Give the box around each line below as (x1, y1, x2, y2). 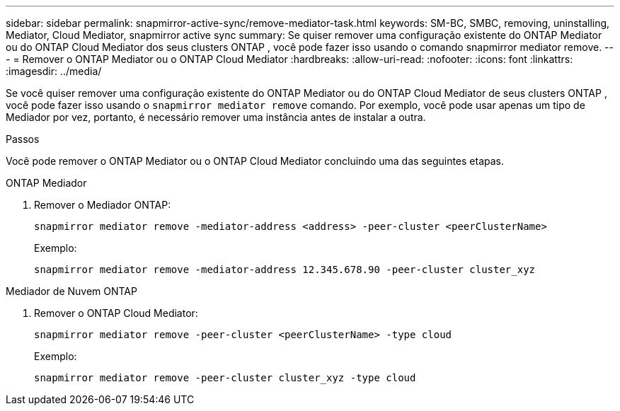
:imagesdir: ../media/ (6, 65, 102, 77)
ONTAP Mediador (6, 177, 87, 189)
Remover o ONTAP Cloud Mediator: (34, 307, 198, 319)
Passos (6, 133, 40, 145)
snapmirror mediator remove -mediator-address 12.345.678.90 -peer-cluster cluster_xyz (34, 264, 536, 275)
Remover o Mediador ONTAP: (34, 199, 171, 211)
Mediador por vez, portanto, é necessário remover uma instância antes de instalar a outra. (6, 111, 426, 123)
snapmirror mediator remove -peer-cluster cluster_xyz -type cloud (34, 372, 416, 383)
